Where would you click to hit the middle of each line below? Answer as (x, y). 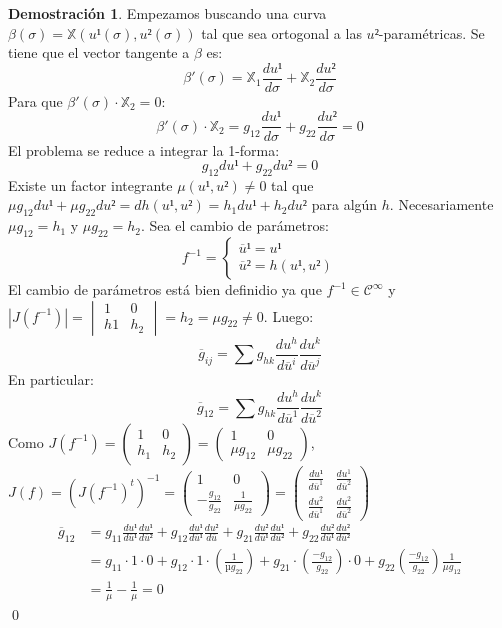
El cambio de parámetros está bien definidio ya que (165, 289)
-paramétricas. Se (431, 32)
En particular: (51, 379)
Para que (35, 100)
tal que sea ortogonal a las (281, 32)
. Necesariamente (441, 204)
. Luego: (288, 315)
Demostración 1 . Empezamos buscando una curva (167, 13)
